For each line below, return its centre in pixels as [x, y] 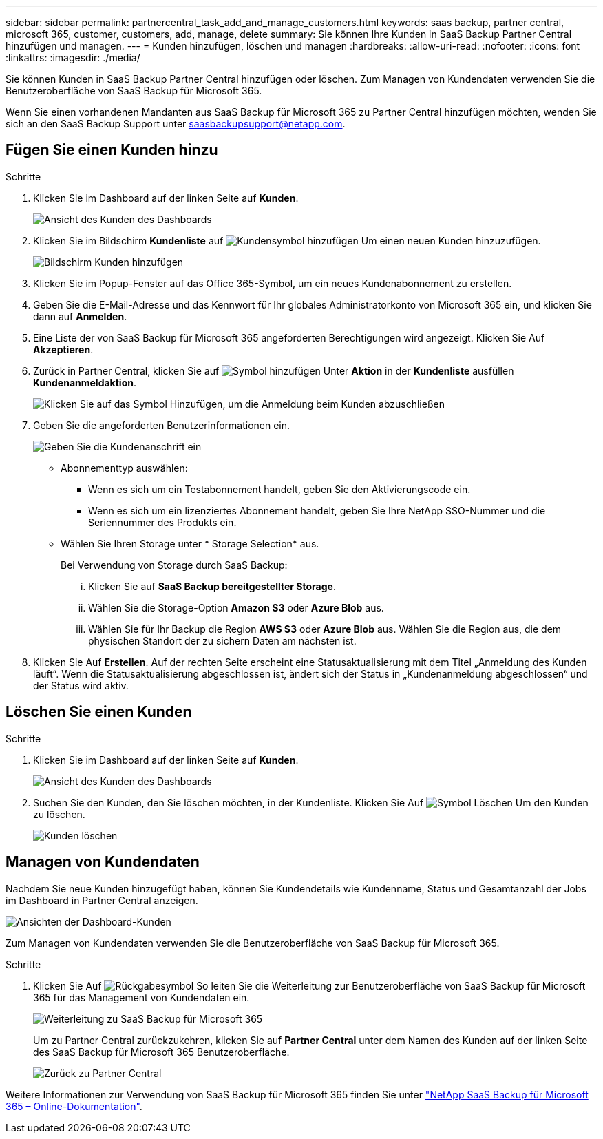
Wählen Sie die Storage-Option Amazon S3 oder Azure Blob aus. [236, 607]
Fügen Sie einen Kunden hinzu [112, 150]
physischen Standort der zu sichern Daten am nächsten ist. [222, 640]
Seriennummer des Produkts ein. [162, 522]
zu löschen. [59, 814]
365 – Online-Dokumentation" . [74, 1106]
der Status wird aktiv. [81, 685]
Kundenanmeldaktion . [85, 382]
